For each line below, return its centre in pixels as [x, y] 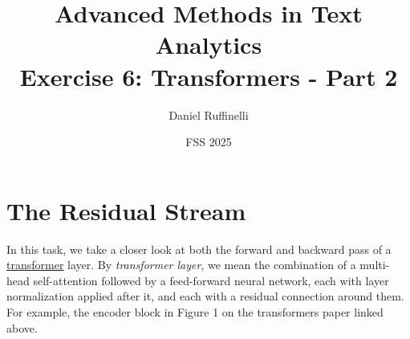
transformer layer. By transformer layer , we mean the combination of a [181, 265]
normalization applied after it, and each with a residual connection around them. [205, 296]
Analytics [209, 45]
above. [22, 327]
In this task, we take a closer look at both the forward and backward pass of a [199, 249]
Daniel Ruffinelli [209, 114]
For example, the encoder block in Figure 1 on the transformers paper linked [195, 312]
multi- [375, 265]
